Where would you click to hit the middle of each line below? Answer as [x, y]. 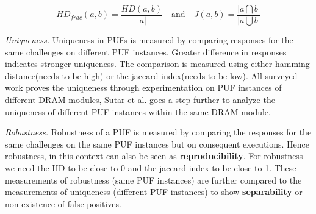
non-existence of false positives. [63, 203]
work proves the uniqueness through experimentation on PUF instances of [143, 87]
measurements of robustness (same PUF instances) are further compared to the [153, 180]
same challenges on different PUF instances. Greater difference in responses [146, 52]
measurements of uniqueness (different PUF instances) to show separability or [154, 192]
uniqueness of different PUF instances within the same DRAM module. [138, 111]
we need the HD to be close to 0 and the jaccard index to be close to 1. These [151, 168]
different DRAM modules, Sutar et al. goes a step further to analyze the [140, 100]
